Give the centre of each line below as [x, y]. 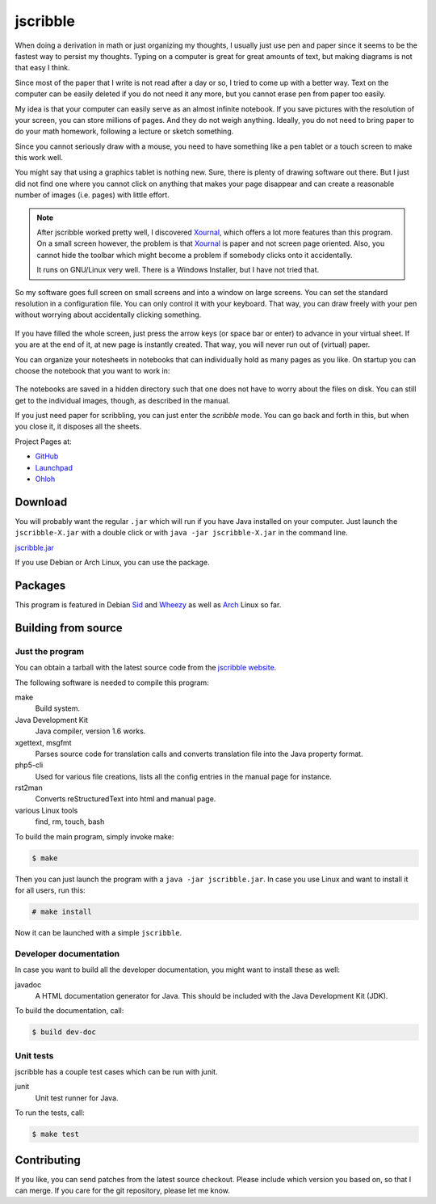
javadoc [28, 984]
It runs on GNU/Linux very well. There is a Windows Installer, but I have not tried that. [178, 270]
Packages [40, 585]
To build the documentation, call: [69, 1011]
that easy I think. [42, 68]
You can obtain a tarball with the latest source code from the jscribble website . [146, 668]
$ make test [56, 1134]
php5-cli [29, 765]
